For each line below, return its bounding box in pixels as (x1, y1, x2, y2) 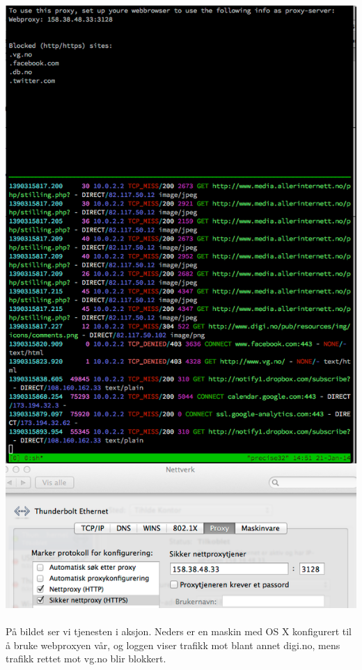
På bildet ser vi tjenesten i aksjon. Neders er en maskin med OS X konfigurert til (6, 624, 352, 639)
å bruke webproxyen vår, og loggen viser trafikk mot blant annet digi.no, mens (6, 637, 340, 652)
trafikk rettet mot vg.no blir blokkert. (6, 651, 166, 666)
